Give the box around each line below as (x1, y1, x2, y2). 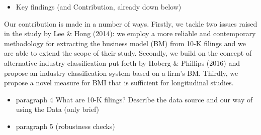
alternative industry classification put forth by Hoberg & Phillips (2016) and (4, 57, 240, 68)
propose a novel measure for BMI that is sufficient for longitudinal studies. (4, 77, 234, 88)
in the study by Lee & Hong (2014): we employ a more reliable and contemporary (4, 28, 256, 39)
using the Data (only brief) (16, 104, 100, 114)
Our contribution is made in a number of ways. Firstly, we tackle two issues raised (4, 18, 257, 29)
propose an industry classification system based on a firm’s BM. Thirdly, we (4, 67, 238, 78)
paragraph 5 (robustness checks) (16, 120, 115, 131)
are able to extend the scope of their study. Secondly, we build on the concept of (4, 48, 252, 58)
